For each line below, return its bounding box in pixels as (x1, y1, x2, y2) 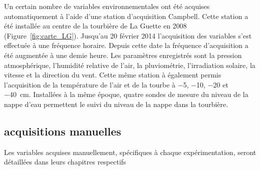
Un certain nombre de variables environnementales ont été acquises (4, 1, 210, 11)
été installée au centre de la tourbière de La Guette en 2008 (4, 20, 187, 31)
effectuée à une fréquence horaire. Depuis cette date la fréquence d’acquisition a (4, 40, 248, 50)
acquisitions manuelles (4, 123, 121, 138)
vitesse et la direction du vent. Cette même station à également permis (4, 69, 221, 80)
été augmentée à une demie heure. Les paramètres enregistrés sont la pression (4, 49, 242, 60)
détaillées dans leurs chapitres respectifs (4, 156, 126, 167)
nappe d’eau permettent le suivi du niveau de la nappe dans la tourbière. (4, 98, 228, 109)
